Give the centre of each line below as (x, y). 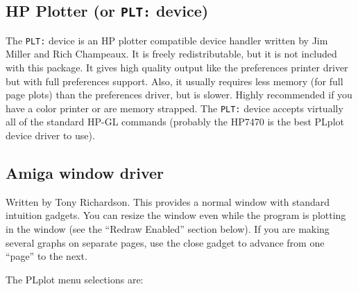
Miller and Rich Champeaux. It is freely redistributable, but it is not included (171, 54)
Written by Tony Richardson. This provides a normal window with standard (168, 201)
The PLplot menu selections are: (75, 279)
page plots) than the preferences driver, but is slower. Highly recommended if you (179, 95)
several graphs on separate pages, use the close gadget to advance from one (165, 242)
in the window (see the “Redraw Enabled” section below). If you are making (168, 229)
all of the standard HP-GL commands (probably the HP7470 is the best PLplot (175, 122)
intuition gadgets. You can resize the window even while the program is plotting (176, 215)
